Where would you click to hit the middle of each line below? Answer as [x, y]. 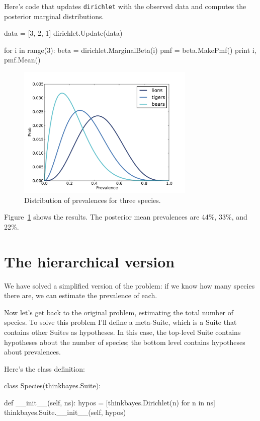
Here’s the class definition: [45, 368]
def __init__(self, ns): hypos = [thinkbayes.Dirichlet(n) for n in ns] [110, 402]
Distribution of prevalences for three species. [93, 200]
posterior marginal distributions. [54, 16]
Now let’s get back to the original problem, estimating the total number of [119, 312]
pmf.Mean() [22, 60]
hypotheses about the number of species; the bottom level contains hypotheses [125, 342]
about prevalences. [32, 352]
